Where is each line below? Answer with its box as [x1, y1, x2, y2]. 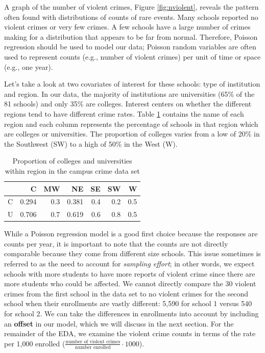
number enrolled [75, 344, 111, 350]
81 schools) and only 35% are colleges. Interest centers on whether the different [4, 98, 252, 109]
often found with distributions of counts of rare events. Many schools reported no [4, 11, 258, 22]
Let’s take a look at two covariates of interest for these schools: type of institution [4, 78, 260, 89]
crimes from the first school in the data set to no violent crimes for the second [4, 288, 249, 298]
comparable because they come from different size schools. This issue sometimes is [4, 248, 261, 259]
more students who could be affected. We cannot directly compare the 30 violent [4, 278, 256, 289]
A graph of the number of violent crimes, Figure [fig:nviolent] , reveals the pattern [4, 2, 259, 12]
